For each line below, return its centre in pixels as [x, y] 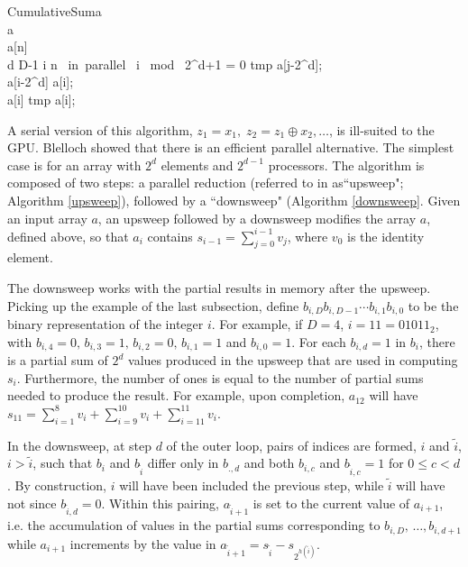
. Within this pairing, [160, 503]
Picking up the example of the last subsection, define [153, 305]
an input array [47, 218]
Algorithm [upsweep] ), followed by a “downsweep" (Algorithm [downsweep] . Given [234, 200]
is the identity [385, 236]
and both [269, 463]
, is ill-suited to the [381, 129]
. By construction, [57, 485]
